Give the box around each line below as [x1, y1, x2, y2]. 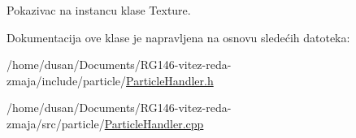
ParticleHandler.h [126, 71, 214, 88]
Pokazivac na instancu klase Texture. [7, 2, 191, 18]
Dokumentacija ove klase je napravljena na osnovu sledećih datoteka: [7, 28, 350, 45]
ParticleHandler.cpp [104, 114, 204, 132]
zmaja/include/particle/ [7, 71, 127, 88]
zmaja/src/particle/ [7, 114, 105, 132]
